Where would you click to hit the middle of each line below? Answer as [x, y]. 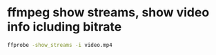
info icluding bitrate [65, 27]
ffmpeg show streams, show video [108, 13]
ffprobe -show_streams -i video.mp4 [60, 45]
